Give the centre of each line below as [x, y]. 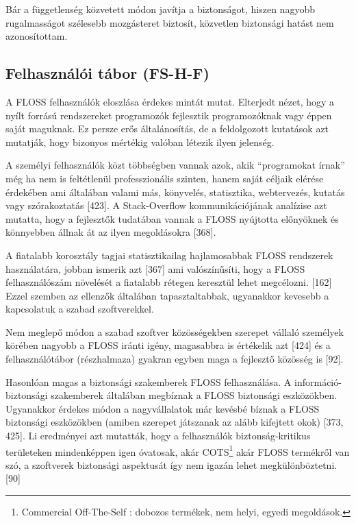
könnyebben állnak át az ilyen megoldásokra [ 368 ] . [111, 232]
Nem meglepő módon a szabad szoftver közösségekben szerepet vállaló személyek [175, 331]
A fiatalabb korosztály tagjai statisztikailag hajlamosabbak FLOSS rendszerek [169, 255]
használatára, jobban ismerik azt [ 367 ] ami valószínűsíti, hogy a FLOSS [155, 268]
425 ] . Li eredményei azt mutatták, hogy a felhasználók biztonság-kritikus [158, 436]
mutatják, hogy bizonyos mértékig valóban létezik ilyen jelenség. [140, 142]
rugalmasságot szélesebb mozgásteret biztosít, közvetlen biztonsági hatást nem [170, 22]
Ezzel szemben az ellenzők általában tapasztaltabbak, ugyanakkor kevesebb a [167, 295]
